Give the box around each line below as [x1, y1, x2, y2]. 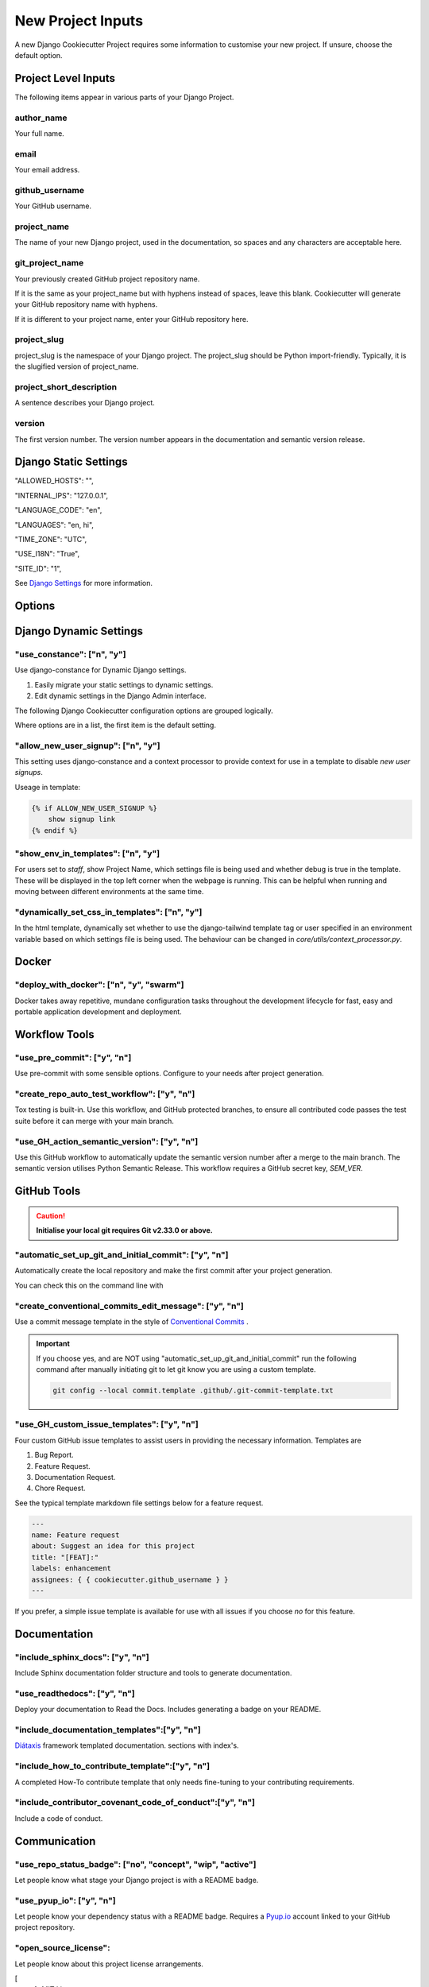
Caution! [36, 1210, 66, 1220]
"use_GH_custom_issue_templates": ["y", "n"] [14, 1419, 199, 1430]
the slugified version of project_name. [14, 362, 139, 371]
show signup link [48, 815, 116, 824]
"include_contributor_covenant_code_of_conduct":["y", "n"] [14, 1797, 256, 1808]
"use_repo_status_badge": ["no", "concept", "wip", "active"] [14, 1858, 257, 1869]
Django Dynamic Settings [14, 625, 143, 637]
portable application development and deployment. [14, 1007, 182, 1017]
